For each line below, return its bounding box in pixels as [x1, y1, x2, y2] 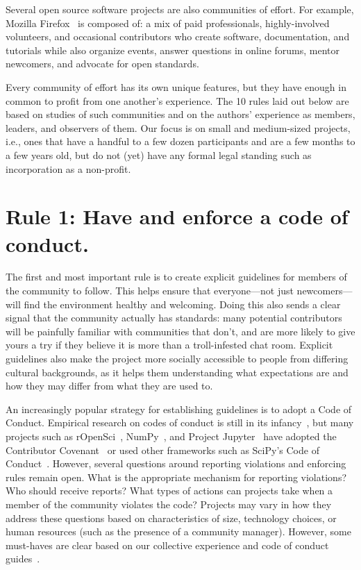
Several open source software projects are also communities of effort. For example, [6, 2, 354, 16]
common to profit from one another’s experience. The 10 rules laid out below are [6, 93, 349, 108]
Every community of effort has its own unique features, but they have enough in [6, 79, 346, 94]
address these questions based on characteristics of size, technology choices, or [6, 510, 337, 525]
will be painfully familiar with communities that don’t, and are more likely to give [6, 324, 355, 338]
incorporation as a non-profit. [6, 161, 131, 176]
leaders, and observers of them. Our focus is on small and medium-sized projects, [6, 120, 351, 135]
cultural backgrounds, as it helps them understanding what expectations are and [6, 364, 349, 379]
